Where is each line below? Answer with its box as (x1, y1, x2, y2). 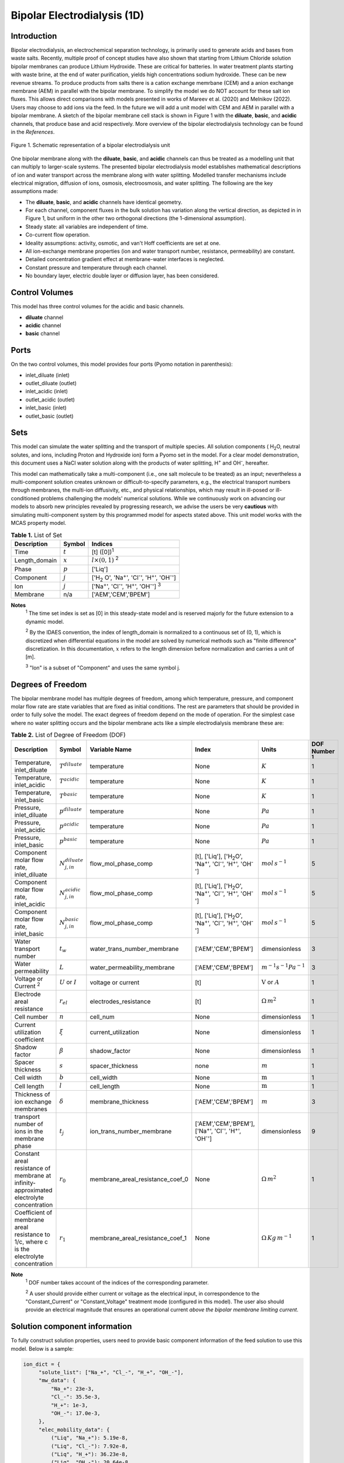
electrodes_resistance (90, 997, 151, 1005)
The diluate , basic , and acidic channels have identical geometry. (25, 198, 183, 205)
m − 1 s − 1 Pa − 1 (261, 962, 305, 971)
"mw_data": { (38, 1377, 76, 1384)
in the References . (11, 128, 55, 135)
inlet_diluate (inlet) (25, 372, 70, 379)
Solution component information (11, 1321, 132, 1331)
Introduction (11, 31, 57, 41)
